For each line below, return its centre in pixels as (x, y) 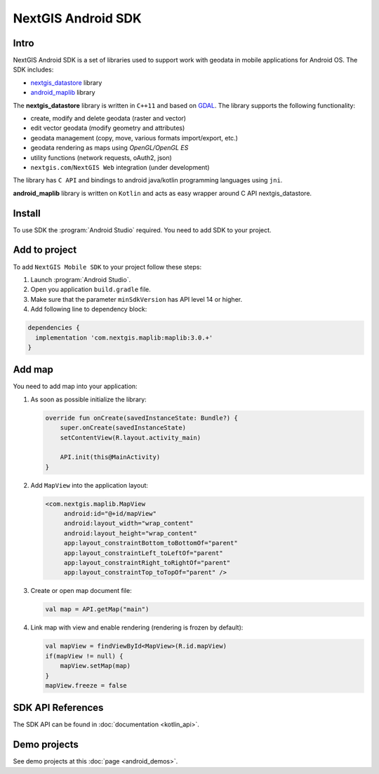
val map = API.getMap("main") (97, 609)
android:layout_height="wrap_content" (131, 533)
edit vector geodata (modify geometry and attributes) (108, 128)
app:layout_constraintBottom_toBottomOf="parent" (151, 543)
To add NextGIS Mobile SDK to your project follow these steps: (107, 267)
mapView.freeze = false (86, 685)
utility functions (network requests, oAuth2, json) (101, 157)
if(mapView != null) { (84, 656)
